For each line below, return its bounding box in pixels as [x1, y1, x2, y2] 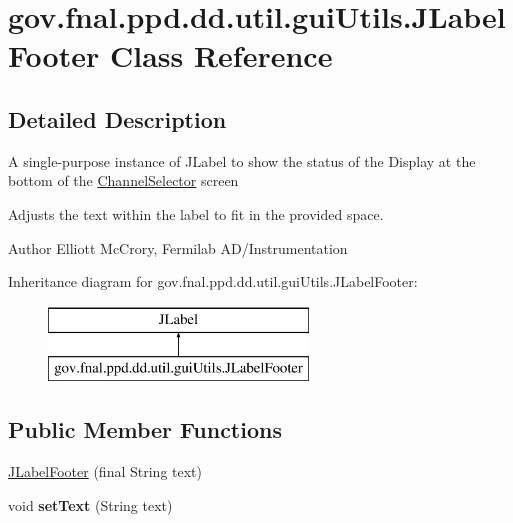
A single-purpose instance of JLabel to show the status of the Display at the [8, 150, 476, 171]
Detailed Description [8, 103, 227, 134]
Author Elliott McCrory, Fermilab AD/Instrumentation [8, 237, 348, 258]
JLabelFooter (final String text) [8, 461, 202, 482]
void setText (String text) [8, 494, 173, 515]
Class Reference [109, 35, 333, 76]
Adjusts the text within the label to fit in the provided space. [8, 203, 384, 224]
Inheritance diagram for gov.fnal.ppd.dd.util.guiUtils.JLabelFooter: [8, 271, 418, 292]
